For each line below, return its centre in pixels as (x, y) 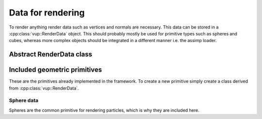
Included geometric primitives (56, 70)
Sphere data (24, 101)
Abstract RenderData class (50, 54)
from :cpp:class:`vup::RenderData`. (44, 88)
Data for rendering (47, 13)
